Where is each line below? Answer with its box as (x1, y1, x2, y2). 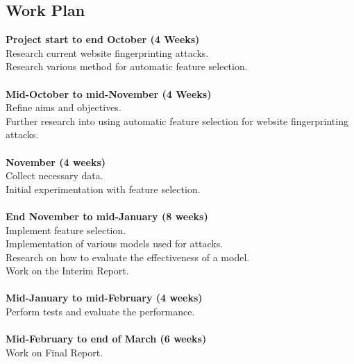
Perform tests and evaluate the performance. (6, 304, 195, 319)
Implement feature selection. (6, 222, 126, 237)
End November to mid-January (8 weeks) (6, 208, 208, 223)
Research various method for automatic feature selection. (6, 59, 248, 74)
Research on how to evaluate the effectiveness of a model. (6, 249, 250, 264)
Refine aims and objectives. (6, 100, 121, 115)
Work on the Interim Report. (6, 263, 129, 278)
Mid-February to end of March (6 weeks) (6, 331, 207, 346)
